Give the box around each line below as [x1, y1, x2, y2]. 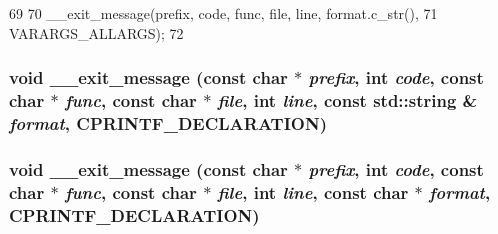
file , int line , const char [217, 179, 409, 204]
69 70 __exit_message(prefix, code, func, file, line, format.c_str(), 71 [9, 3, 438, 23]
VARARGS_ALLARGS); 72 [9, 22, 184, 43]
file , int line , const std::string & [217, 88, 478, 113]
